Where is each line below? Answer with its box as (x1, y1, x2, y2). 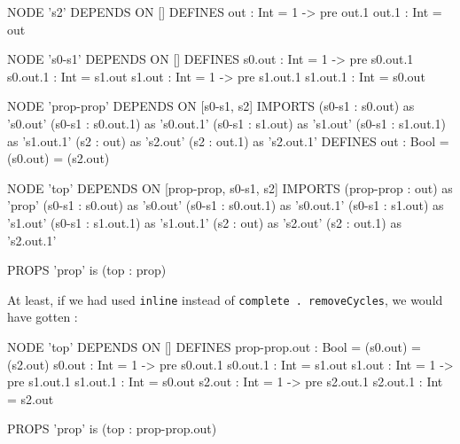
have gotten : (7, 308, 78, 326)
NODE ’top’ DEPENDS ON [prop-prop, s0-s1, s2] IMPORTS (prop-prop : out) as (7, 178, 453, 197)
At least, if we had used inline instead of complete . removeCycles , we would (7, 290, 443, 308)
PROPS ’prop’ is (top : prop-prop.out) (7, 419, 217, 438)
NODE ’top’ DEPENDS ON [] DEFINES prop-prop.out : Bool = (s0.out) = (7, 337, 421, 355)
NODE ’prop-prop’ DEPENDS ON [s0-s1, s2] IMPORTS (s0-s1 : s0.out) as (7, 97, 415, 115)
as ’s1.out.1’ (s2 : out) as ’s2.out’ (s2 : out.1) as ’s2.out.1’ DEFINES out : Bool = (7, 131, 449, 150)
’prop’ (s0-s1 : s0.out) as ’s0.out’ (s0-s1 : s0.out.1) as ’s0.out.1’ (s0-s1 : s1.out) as (7, 196, 444, 214)
